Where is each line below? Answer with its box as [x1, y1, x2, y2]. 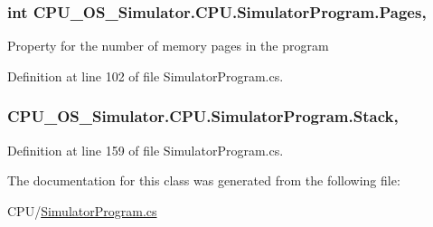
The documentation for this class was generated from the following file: [7, 171, 400, 190]
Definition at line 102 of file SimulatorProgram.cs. [7, 66, 284, 85]
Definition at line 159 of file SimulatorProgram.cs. [7, 140, 284, 159]
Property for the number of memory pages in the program [7, 36, 329, 55]
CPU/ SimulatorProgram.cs [7, 201, 157, 220]
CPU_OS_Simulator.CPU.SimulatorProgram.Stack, [7, 105, 399, 128]
